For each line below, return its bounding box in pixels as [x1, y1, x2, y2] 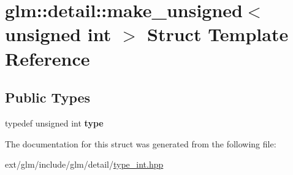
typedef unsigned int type [5, 116, 104, 129]
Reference [5, 45, 90, 71]
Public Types [5, 88, 91, 107]
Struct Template [147, 21, 289, 47]
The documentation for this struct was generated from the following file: [5, 137, 276, 150]
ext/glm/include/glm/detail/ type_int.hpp [5, 158, 164, 171]
